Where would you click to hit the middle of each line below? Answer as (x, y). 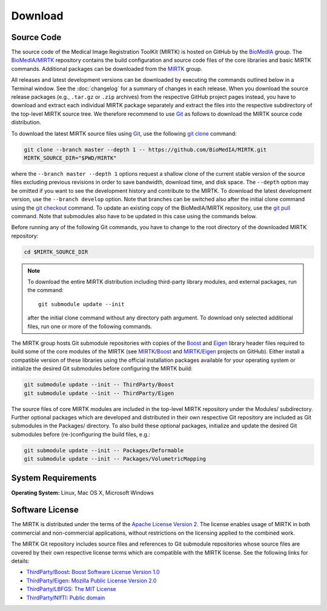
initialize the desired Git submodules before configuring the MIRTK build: (102, 369)
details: (20, 561)
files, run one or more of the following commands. (90, 326)
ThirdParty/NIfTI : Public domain (66, 598)
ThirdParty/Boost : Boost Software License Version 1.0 (93, 572)
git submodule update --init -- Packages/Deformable (104, 450)
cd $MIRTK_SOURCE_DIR (56, 252)
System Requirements (54, 478)
